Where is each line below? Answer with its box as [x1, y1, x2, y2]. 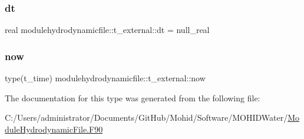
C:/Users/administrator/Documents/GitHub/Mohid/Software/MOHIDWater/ [5, 111, 288, 124]
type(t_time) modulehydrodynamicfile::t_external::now [5, 72, 206, 84]
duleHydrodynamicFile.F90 [5, 123, 103, 135]
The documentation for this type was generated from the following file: [5, 91, 260, 104]
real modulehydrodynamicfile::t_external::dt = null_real [5, 24, 210, 36]
